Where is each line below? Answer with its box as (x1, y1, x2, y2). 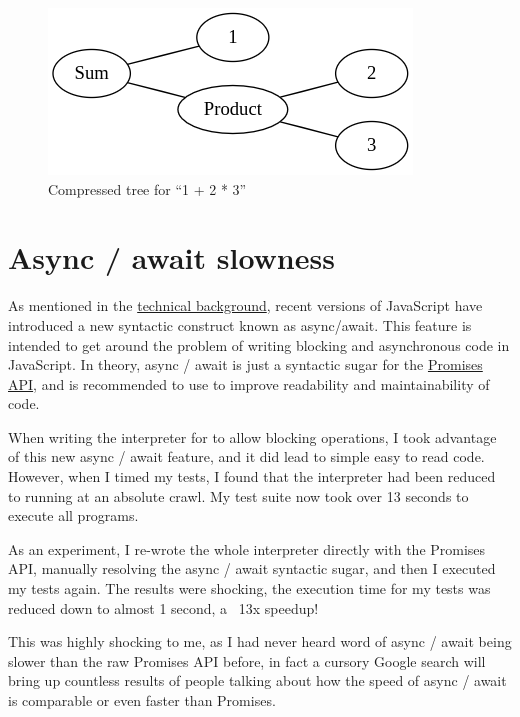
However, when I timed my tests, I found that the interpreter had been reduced (8, 466, 496, 487)
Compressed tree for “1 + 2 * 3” (48, 178, 247, 199)
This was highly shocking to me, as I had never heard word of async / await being (8, 631, 512, 652)
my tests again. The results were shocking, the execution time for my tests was (8, 578, 491, 599)
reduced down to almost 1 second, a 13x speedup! (8, 597, 319, 618)
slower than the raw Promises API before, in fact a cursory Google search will (8, 650, 486, 671)
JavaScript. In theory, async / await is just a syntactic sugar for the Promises (8, 354, 483, 375)
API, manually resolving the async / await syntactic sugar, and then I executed (8, 558, 496, 579)
